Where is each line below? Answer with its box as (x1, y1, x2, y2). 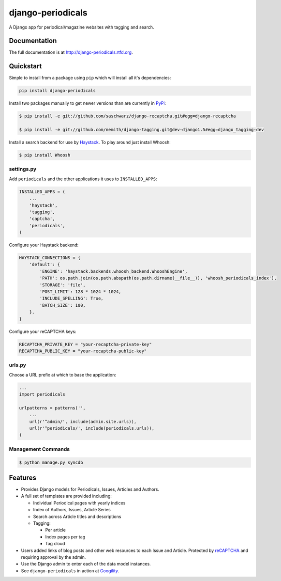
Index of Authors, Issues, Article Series (33, 507, 111, 513)
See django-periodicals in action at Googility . (21, 567, 119, 574)
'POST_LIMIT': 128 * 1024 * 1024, (39, 289, 121, 295)
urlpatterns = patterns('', (19, 405, 86, 410)
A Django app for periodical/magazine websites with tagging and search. (9, 24, 154, 30)
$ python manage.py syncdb (19, 459, 83, 465)
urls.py (9, 361, 27, 368)
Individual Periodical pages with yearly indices (33, 500, 126, 506)
